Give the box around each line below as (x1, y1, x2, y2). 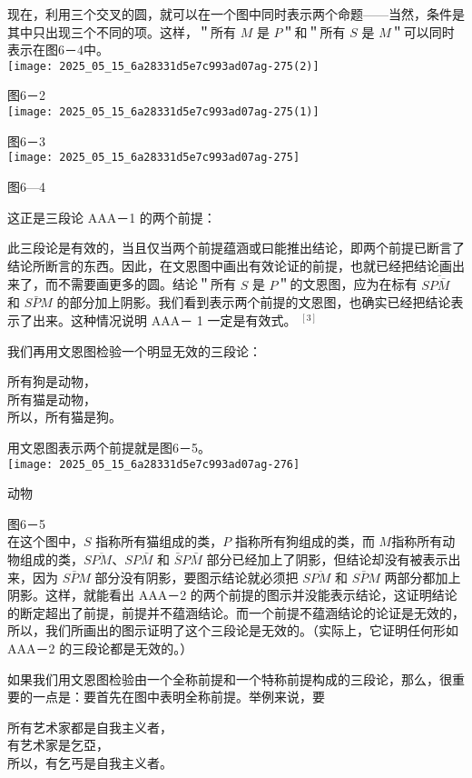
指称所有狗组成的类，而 (234, 532, 375, 551)
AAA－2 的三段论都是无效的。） (7, 638, 193, 657)
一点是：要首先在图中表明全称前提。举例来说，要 (32, 687, 325, 706)
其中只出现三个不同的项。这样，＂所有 (7, 22, 236, 41)
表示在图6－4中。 (7, 40, 109, 59)
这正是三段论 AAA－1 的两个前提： (7, 207, 216, 226)
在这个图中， (7, 532, 84, 551)
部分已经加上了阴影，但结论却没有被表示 (206, 549, 448, 568)
